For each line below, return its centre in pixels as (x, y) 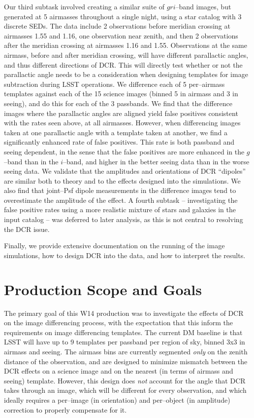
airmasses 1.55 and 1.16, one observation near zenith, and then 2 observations (121, 35)
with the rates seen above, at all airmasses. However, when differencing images (122, 123)
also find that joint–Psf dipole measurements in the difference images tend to (120, 190)
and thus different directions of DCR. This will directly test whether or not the (123, 64)
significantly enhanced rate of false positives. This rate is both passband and (119, 142)
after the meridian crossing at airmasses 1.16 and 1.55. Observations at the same (126, 45)
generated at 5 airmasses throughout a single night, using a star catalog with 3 (123, 16)
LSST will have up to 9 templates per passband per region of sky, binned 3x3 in (125, 342)
